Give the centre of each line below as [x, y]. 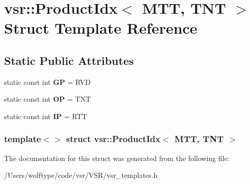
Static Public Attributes [69, 60]
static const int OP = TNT [48, 99]
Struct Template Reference [101, 28]
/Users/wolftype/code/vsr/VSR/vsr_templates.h [81, 175]
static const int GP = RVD [48, 82]
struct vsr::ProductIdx [113, 139]
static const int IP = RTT [46, 116]
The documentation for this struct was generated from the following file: [117, 158]
